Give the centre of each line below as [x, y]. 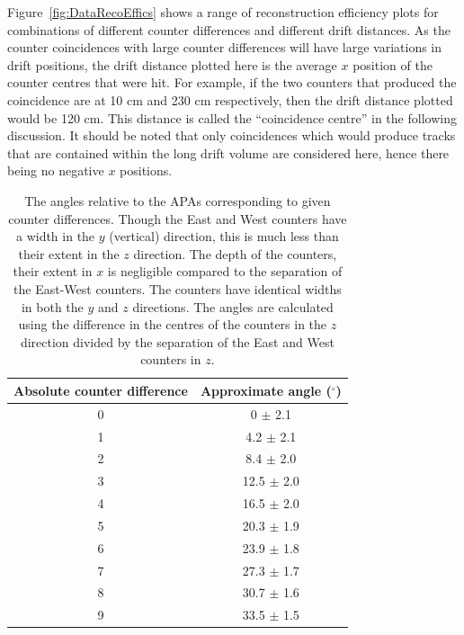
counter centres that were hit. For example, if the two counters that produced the [232, 82]
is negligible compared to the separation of [225, 271]
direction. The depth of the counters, [235, 253]
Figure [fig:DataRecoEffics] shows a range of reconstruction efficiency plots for [223, 12]
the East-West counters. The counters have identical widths [178, 288]
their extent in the [69, 253]
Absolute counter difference [101, 390]
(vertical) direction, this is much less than [224, 236]
